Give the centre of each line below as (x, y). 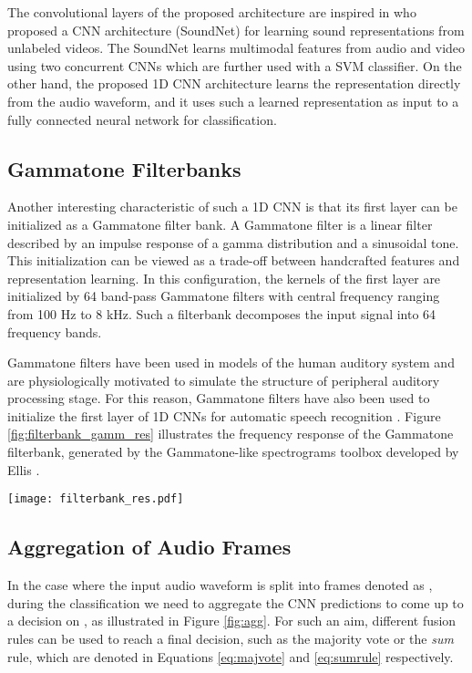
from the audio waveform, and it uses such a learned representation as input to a (233, 101)
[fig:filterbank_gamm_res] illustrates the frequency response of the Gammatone (231, 434)
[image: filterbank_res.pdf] (96, 499)
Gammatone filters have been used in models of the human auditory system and (231, 362)
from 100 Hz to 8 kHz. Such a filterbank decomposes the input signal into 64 (222, 313)
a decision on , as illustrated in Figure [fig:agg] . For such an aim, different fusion (232, 621)
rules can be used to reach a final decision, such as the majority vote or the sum (231, 638)
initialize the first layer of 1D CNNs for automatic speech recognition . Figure (224, 415)
